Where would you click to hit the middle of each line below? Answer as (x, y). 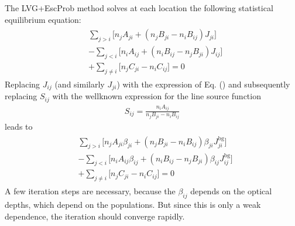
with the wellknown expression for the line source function (157, 96)
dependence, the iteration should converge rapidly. (95, 216)
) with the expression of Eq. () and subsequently (203, 84)
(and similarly (80, 84)
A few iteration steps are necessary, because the (90, 191)
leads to (19, 127)
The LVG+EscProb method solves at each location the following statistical (139, 8)
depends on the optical (231, 191)
